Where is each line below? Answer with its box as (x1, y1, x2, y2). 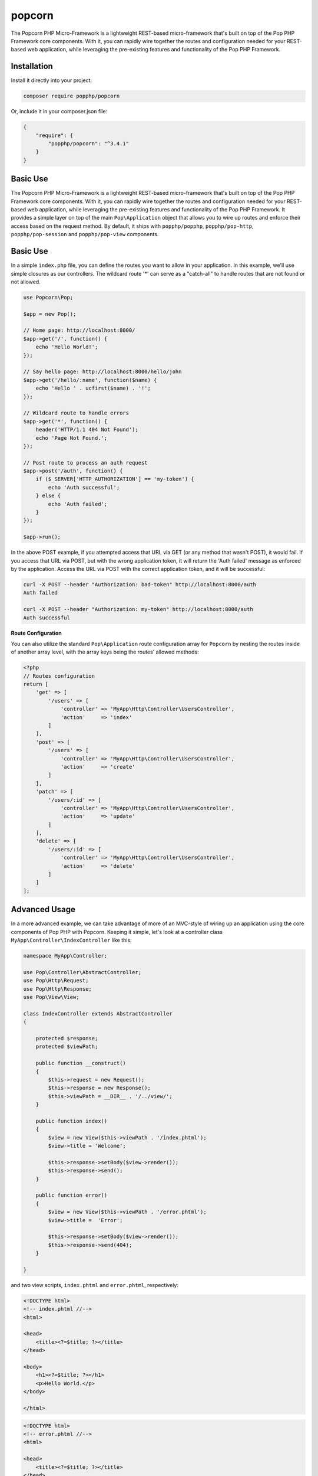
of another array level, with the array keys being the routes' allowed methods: (11, 648, 199, 655)
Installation (11, 61, 53, 71)
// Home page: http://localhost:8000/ (23, 327, 135, 334)
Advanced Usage (11, 904, 76, 915)
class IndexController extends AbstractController (23, 1010, 173, 1017)
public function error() (35, 1192, 108, 1199)
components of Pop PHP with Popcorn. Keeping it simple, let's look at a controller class (11, 928, 223, 935)
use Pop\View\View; (23, 994, 79, 1001)
